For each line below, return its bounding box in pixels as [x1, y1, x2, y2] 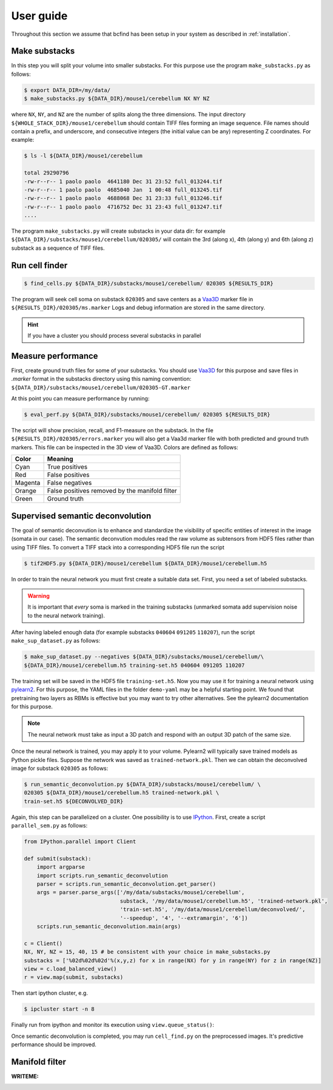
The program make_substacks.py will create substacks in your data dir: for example [11, 227, 226, 235]
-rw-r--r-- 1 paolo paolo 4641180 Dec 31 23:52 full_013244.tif [24, 178, 223, 185]
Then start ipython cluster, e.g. [11, 989, 88, 997]
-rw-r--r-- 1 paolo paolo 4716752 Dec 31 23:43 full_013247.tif [24, 203, 223, 210]
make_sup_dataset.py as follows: [11, 637, 101, 644]
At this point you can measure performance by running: [11, 395, 150, 403]
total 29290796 [24, 170, 69, 176]
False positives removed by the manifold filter [47, 487, 177, 495]
